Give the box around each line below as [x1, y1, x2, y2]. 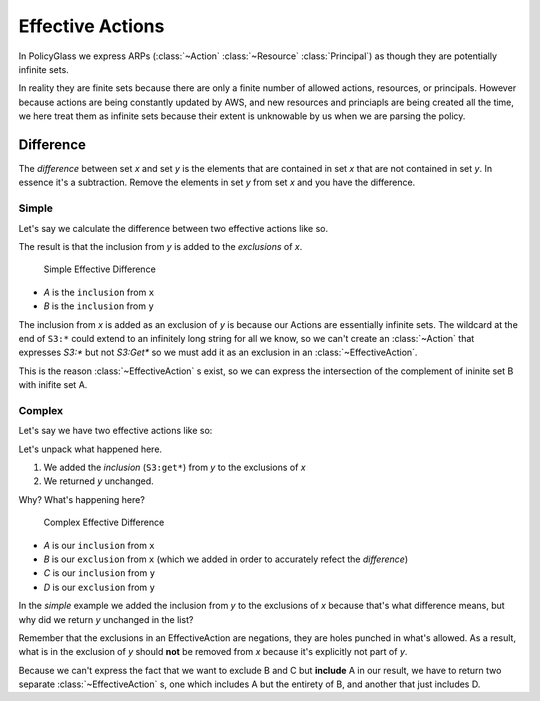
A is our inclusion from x [43, 539, 155, 551]
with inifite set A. [18, 379, 88, 391]
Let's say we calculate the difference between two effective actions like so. [18, 222, 329, 234]
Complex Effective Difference [43, 516, 165, 529]
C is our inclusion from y [43, 567, 155, 579]
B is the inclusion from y [43, 300, 154, 312]
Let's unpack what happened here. [18, 443, 163, 455]
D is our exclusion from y [43, 581, 155, 593]
